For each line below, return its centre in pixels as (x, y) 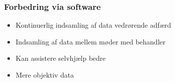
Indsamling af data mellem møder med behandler (90, 41)
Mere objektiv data (45, 75)
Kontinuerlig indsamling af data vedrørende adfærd (93, 25)
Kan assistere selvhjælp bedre (61, 58)
